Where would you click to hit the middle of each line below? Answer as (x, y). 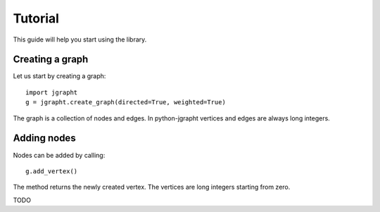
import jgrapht (52, 92)
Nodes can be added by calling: (59, 155)
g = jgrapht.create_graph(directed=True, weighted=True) (126, 102)
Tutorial (36, 18)
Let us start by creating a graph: (59, 76)
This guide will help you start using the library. (80, 39)
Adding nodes (45, 138)
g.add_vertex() (52, 171)
